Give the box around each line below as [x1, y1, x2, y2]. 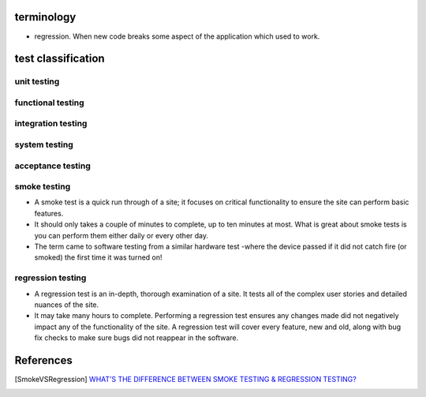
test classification [14, 52, 106, 66]
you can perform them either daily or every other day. [34, 230, 209, 240]
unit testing [14, 76, 60, 87]
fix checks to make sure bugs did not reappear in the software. [34, 333, 239, 343]
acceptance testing [14, 160, 91, 171]
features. [34, 208, 64, 218]
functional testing [14, 97, 84, 108]
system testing [14, 139, 74, 150]
